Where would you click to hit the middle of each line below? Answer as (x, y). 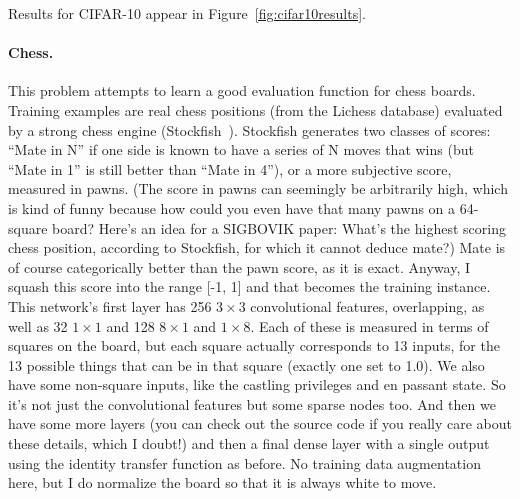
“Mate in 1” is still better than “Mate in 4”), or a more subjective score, (230, 168)
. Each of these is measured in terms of (369, 325)
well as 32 (38, 325)
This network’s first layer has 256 (110, 305)
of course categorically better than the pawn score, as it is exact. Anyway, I (239, 266)
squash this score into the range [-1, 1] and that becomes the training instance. (249, 286)
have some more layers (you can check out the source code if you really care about (260, 423)
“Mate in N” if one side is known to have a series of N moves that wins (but (241, 149)
